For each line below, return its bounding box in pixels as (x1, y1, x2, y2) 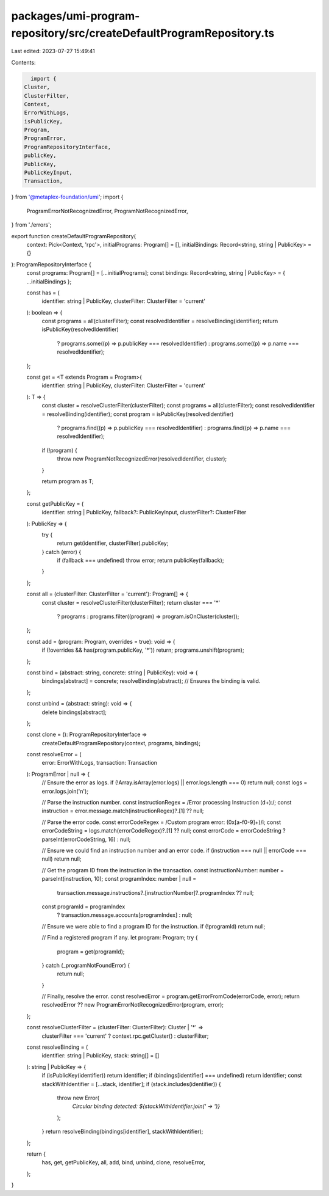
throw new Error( (57, 1094, 100, 1101)
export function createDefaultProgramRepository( (11, 232, 136, 239)
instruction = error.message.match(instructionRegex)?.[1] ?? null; (41, 807, 204, 815)
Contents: (11, 59, 36, 66)
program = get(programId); (57, 947, 125, 955)
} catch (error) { (41, 548, 82, 555)
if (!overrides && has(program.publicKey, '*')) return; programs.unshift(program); (41, 646, 244, 654)
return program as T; (41, 477, 94, 485)
